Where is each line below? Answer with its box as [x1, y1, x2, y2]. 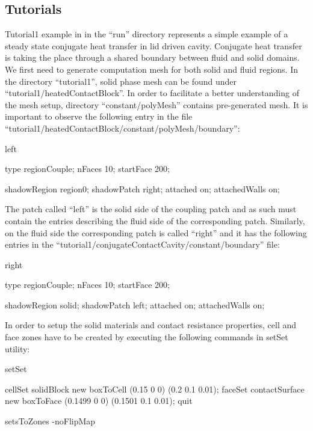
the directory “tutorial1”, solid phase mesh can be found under [5, 75, 237, 87]
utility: [5, 342, 30, 355]
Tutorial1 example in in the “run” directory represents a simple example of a [5, 28, 288, 40]
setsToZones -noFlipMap [5, 415, 96, 427]
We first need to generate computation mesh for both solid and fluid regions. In [5, 63, 298, 75]
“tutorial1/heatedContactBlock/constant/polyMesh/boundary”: [5, 121, 240, 134]
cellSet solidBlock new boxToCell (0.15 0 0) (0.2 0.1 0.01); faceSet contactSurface [5, 382, 305, 395]
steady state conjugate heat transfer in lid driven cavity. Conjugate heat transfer [5, 39, 302, 52]
